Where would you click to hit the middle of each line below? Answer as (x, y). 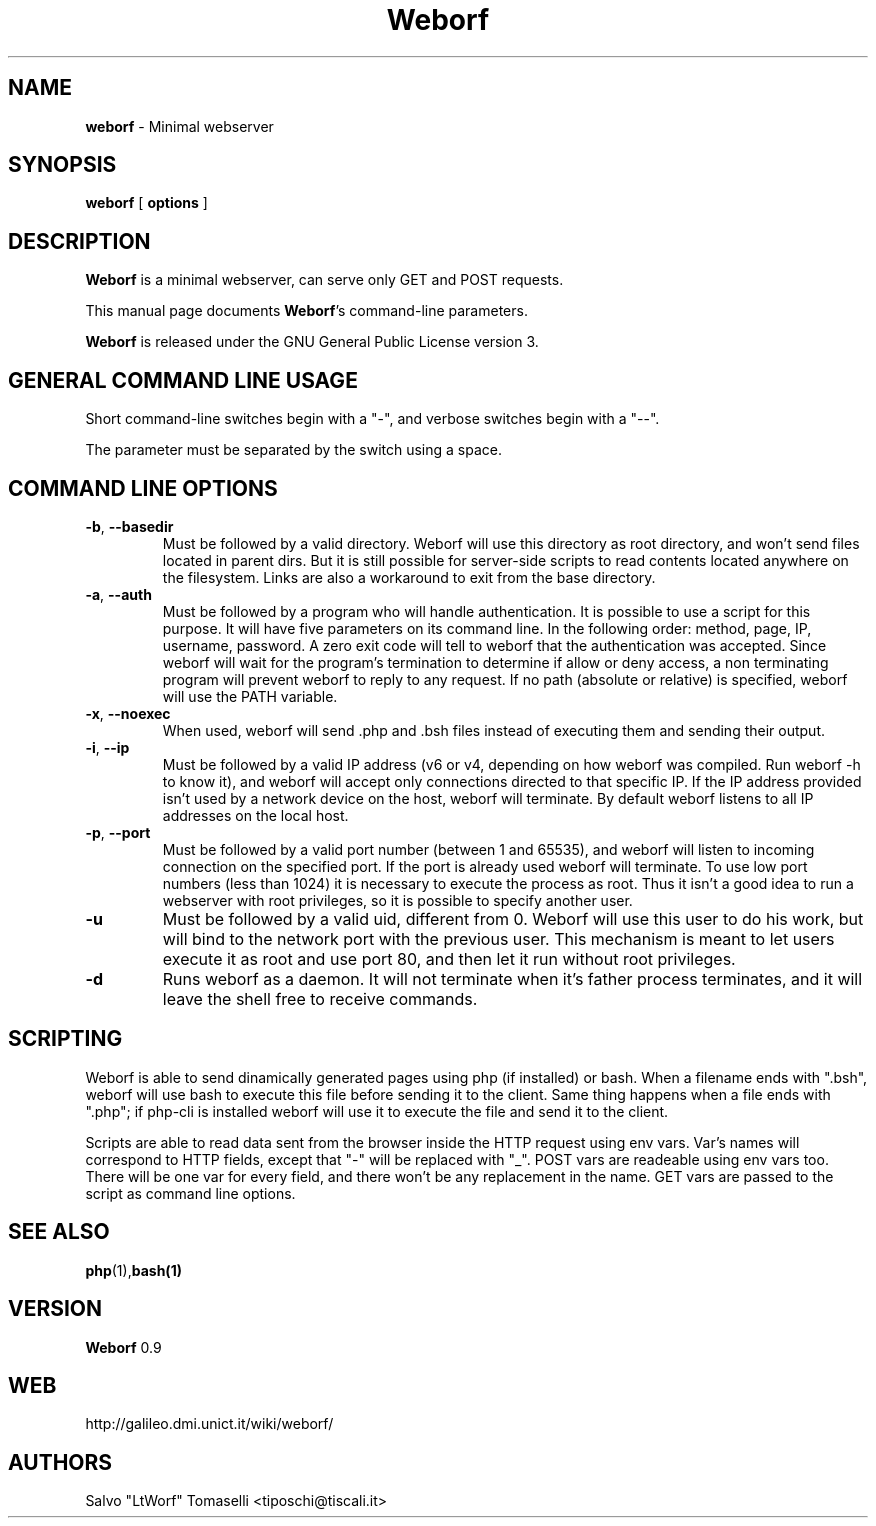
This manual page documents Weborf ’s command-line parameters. (306, 311)
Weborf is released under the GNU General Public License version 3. (312, 342)
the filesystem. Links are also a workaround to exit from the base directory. (409, 577)
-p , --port (118, 832)
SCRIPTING (65, 1039)
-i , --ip (107, 747)
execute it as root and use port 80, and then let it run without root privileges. (449, 958)
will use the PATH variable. (250, 696)
